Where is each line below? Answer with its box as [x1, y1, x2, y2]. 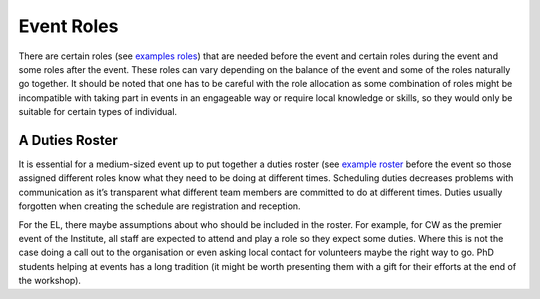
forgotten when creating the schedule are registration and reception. [18, 200, 301, 212]
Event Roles [18, 15, 119, 37]
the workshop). [18, 275, 82, 287]
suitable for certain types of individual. [18, 106, 178, 118]
